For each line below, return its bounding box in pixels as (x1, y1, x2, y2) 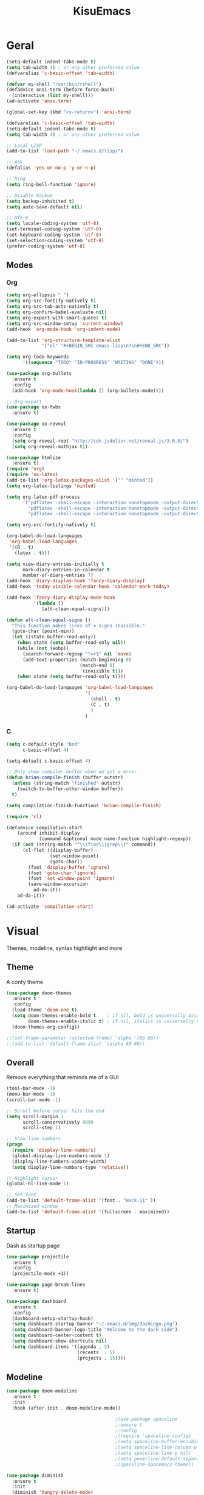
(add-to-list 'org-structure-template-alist (6, 337, 121, 343)
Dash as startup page (6, 1242, 60, 1249)
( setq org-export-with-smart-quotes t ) (6, 315, 107, 321)
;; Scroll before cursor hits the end (6, 1108, 104, 1114)
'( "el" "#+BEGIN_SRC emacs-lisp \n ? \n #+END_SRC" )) (41, 343, 170, 349)
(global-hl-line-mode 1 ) (6, 1181, 69, 1187)
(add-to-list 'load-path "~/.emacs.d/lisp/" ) (6, 148, 123, 154)
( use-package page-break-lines (6, 1282, 86, 1288)
